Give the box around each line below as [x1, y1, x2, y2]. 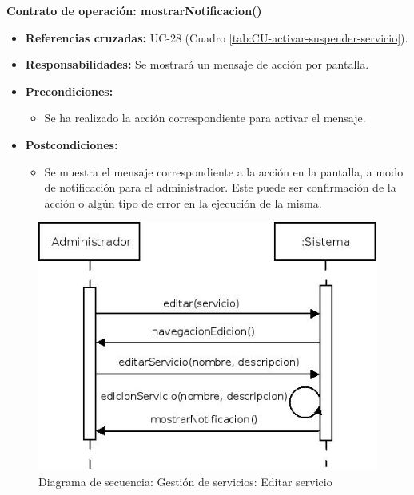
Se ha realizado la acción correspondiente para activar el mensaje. [44, 109, 366, 126]
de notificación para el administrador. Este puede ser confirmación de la [44, 179, 396, 196]
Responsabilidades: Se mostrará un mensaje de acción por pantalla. [25, 56, 369, 73]
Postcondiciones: [25, 136, 118, 152]
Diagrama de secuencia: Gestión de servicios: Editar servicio [38, 473, 332, 489]
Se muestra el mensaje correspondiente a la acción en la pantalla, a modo [44, 163, 404, 180]
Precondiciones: [25, 82, 113, 99]
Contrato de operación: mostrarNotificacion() [6, 2, 262, 18]
